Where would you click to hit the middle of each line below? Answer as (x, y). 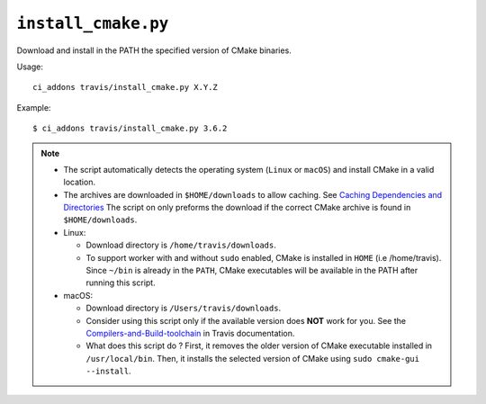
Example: (34, 107)
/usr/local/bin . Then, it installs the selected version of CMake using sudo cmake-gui (253, 358)
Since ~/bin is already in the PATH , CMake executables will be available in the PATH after (252, 271)
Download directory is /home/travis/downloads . (181, 245)
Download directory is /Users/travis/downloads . (184, 308)
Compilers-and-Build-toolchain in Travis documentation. (190, 333)
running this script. (121, 283)
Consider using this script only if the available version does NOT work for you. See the (246, 320)
